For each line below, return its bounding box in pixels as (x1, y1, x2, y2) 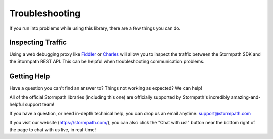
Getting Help (9, 72, 50, 80)
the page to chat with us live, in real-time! (9, 126, 96, 133)
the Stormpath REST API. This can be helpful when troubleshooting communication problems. (9, 58, 205, 64)
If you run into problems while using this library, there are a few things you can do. (9, 25, 181, 31)
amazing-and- (231, 94, 261, 100)
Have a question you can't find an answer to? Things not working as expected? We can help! (9, 85, 202, 91)
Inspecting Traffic (9, 38, 67, 47)
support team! (25, 101, 55, 107)
